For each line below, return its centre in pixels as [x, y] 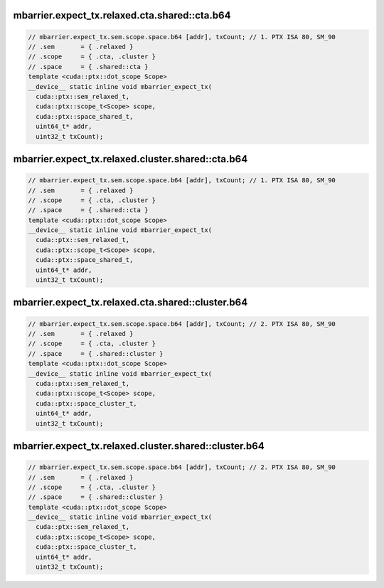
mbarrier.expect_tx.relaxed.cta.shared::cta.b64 [122, 15]
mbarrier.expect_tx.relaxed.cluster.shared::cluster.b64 [139, 446]
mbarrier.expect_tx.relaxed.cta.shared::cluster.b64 [130, 303]
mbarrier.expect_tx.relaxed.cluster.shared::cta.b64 [130, 159]
